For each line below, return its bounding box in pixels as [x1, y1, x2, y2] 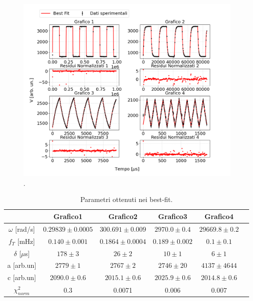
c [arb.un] [7, 272, 36, 282]
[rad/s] [15, 223, 35, 234]
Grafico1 [53, 211, 83, 221]
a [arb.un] [7, 260, 37, 270]
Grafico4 [204, 211, 234, 221]
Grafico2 [108, 211, 138, 221]
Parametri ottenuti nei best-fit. [80, 194, 173, 204]
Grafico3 [158, 211, 188, 221]
